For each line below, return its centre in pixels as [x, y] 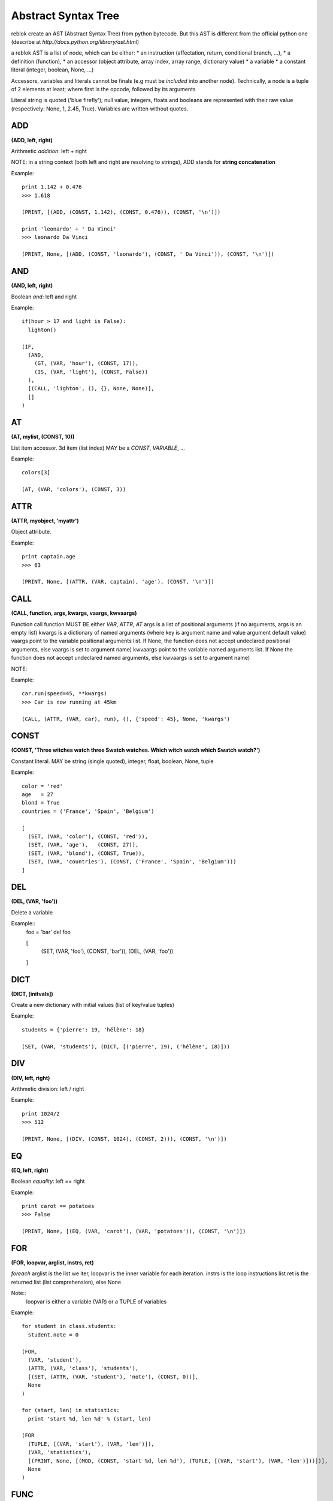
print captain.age [49, 557]
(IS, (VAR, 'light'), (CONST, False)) [91, 372]
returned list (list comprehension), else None [66, 1282]
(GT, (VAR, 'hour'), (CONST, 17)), [86, 364]
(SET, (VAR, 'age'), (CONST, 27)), [83, 845]
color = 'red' [42, 786]
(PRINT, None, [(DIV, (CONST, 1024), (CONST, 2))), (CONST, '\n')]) [124, 1139]
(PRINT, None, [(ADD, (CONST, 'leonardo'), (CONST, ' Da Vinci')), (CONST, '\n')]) [148, 254]
